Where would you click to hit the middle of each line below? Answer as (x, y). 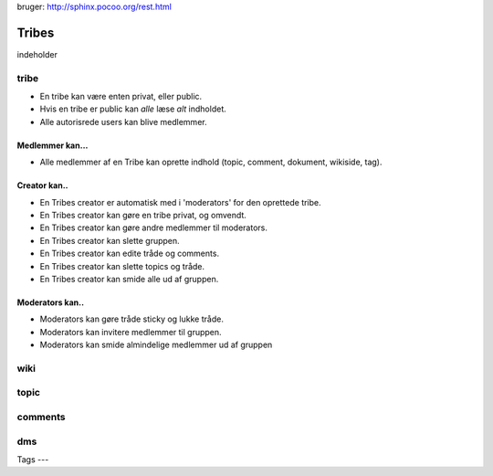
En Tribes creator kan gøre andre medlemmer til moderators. (154, 227)
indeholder (37, 54)
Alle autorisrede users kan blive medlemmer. (123, 122)
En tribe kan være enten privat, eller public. (121, 97)
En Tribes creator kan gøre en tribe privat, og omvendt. (143, 215)
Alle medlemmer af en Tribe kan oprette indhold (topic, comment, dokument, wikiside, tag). (211, 162)
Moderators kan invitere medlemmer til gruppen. (131, 332)
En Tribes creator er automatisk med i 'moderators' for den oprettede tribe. (180, 202)
